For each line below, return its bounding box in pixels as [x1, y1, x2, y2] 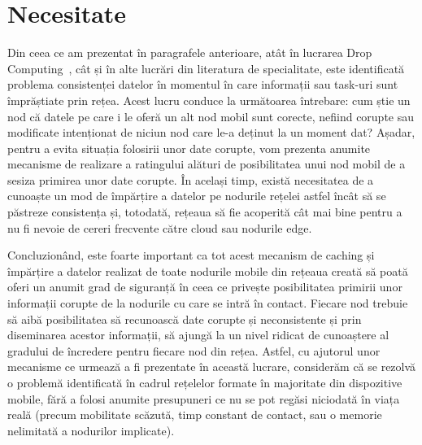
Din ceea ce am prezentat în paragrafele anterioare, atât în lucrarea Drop [7, 44, 372, 61]
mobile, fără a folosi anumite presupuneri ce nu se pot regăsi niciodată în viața [7, 390, 400, 407]
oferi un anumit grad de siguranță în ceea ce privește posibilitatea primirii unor [7, 278, 402, 295]
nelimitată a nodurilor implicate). [7, 421, 175, 438]
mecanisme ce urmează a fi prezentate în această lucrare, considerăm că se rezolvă [7, 358, 416, 375]
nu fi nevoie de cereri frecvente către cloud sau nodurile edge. [7, 219, 312, 236]
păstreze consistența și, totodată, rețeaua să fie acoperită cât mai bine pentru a [7, 203, 402, 220]
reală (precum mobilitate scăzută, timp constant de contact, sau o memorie [7, 406, 382, 423]
